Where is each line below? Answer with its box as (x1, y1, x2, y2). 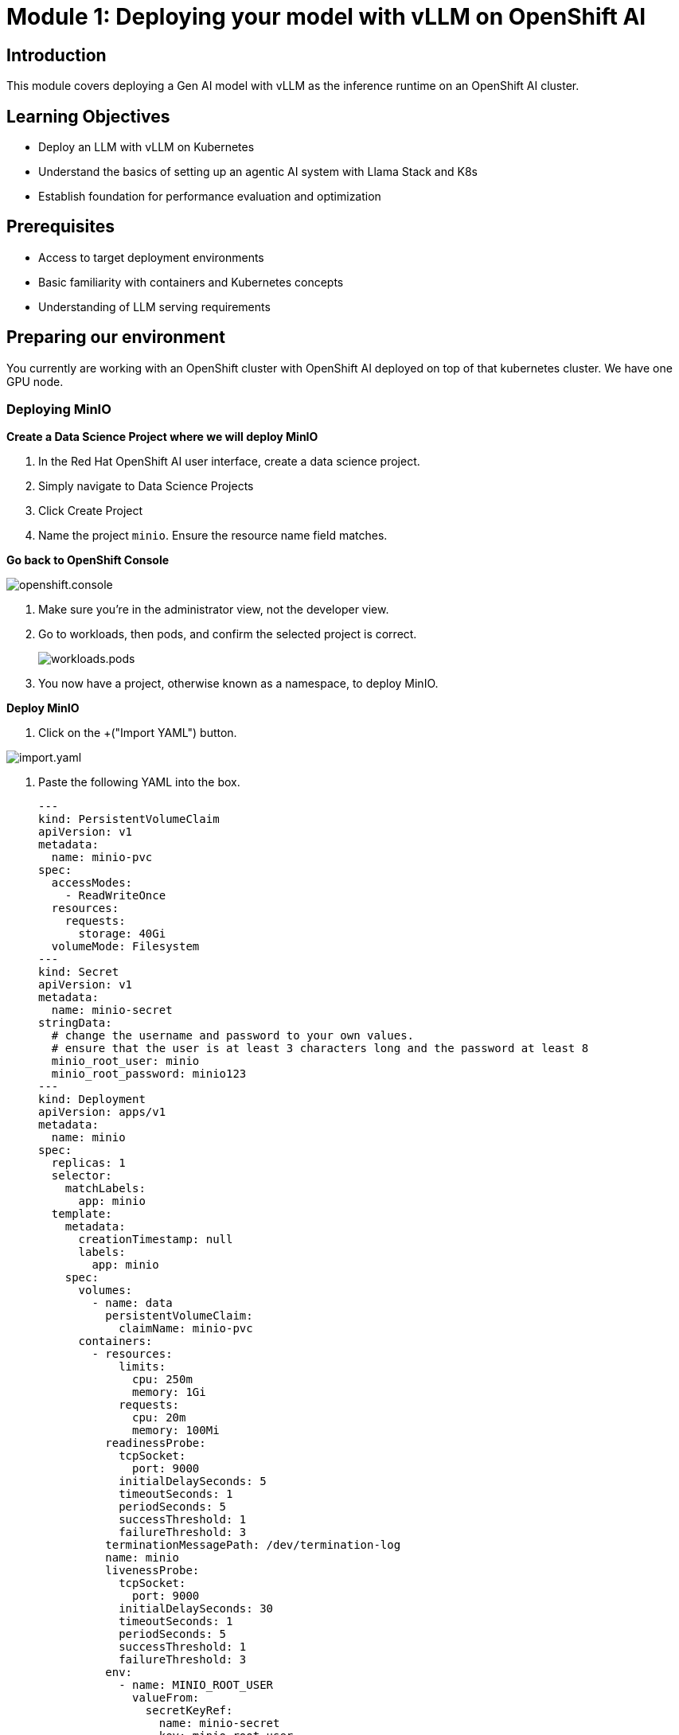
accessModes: (51, 876, 133, 890)
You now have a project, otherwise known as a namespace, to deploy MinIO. (38, 676, 439, 691)
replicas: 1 (51, 1156, 126, 1170)
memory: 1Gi (132, 1386, 206, 1399)
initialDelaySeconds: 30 (119, 1602, 274, 1616)
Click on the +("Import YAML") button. (38, 726, 237, 740)
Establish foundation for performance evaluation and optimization (38, 189, 381, 204)
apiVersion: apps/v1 (38, 1105, 166, 1119)
